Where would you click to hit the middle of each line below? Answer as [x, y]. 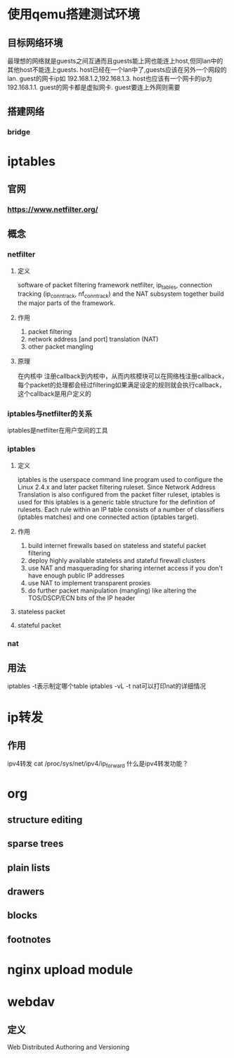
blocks [22, 915]
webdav [31, 1002]
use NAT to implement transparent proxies [89, 583]
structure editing [45, 820]
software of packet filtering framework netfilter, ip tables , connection [115, 286]
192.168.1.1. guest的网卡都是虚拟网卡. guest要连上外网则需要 [94, 87]
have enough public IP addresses [76, 575]
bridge [19, 132]
